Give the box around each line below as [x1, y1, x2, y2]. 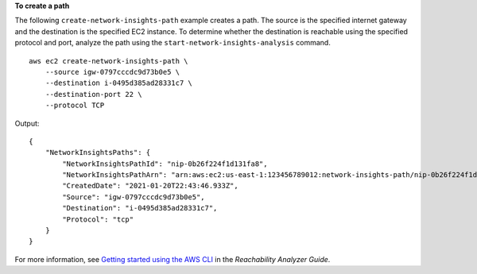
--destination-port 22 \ [45, 90, 142, 98]
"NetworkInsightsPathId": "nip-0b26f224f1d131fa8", [62, 159, 268, 168]
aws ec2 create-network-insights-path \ [29, 56, 188, 65]
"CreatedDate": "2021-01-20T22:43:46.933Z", [62, 181, 238, 191]
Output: [14, 118, 40, 128]
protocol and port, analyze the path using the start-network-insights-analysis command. [14, 38, 332, 48]
